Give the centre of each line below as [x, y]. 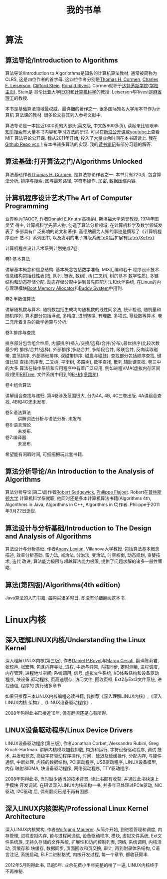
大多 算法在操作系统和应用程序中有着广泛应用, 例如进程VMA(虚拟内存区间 [85, 368]
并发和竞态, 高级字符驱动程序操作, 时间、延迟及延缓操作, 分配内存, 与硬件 [87, 756]
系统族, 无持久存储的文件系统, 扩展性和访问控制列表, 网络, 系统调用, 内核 [83, 842]
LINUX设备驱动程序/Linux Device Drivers [69, 730]
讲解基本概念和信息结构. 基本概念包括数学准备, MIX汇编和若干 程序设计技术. [83, 269]
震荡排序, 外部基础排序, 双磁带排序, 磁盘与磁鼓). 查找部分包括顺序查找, [84, 356]
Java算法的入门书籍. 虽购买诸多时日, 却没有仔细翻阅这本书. [66, 598]
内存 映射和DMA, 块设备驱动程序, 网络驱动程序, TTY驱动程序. [68, 768]
